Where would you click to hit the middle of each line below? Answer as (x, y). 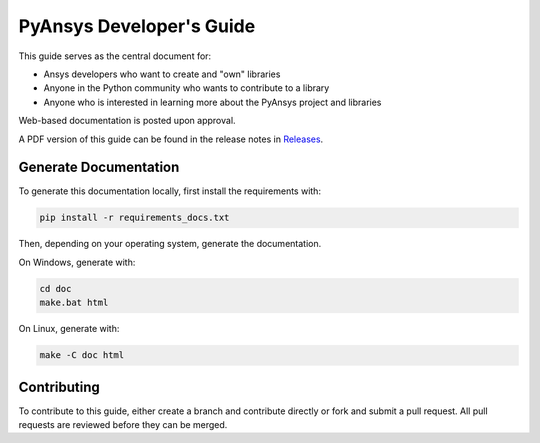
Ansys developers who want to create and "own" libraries (162, 74)
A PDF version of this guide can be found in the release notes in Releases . (171, 139)
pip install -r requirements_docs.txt (134, 218)
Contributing (59, 386)
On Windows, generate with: (77, 262)
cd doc (55, 288)
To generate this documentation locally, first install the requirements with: (170, 191)
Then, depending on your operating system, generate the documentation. (170, 244)
